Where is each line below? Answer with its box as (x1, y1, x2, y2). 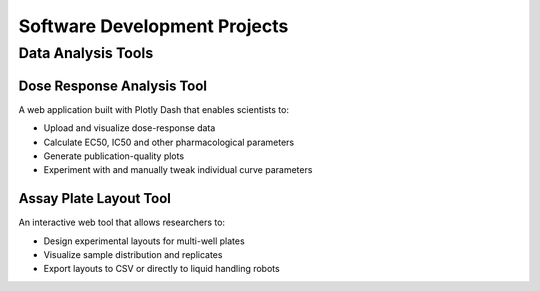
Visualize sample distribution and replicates (43, 248, 223, 260)
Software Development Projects (18, 15, 289, 37)
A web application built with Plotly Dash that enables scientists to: (18, 103, 290, 115)
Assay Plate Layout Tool (18, 190, 172, 207)
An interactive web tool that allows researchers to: (18, 216, 225, 229)
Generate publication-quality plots (43, 150, 185, 162)
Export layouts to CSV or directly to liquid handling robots (43, 263, 280, 275)
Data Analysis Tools (18, 44, 154, 62)
